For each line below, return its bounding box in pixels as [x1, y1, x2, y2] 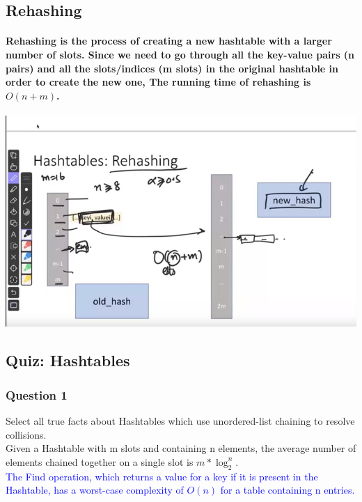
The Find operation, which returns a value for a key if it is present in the [6, 469, 318, 483]
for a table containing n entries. [220, 483, 355, 497]
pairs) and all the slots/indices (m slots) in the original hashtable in [6, 61, 339, 75]
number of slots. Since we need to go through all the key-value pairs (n [6, 47, 355, 61]
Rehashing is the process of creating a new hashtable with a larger [6, 33, 332, 48]
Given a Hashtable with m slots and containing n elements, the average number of [6, 441, 356, 455]
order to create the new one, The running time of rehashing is [6, 74, 311, 89]
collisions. [6, 427, 47, 441]
